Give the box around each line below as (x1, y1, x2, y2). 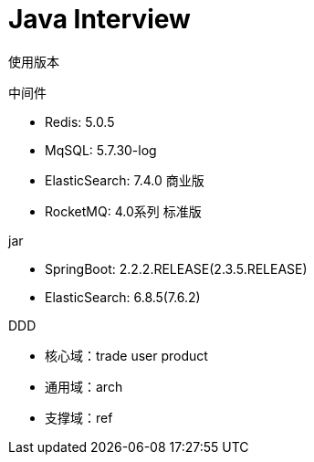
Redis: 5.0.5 (45, 113, 115, 130)
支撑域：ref (45, 409, 113, 425)
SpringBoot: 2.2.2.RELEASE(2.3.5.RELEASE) (45, 260, 308, 277)
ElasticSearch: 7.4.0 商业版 (45, 172, 204, 188)
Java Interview (8, 4, 191, 35)
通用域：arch (45, 378, 123, 394)
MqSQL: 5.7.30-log (45, 142, 157, 158)
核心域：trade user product (45, 347, 208, 363)
